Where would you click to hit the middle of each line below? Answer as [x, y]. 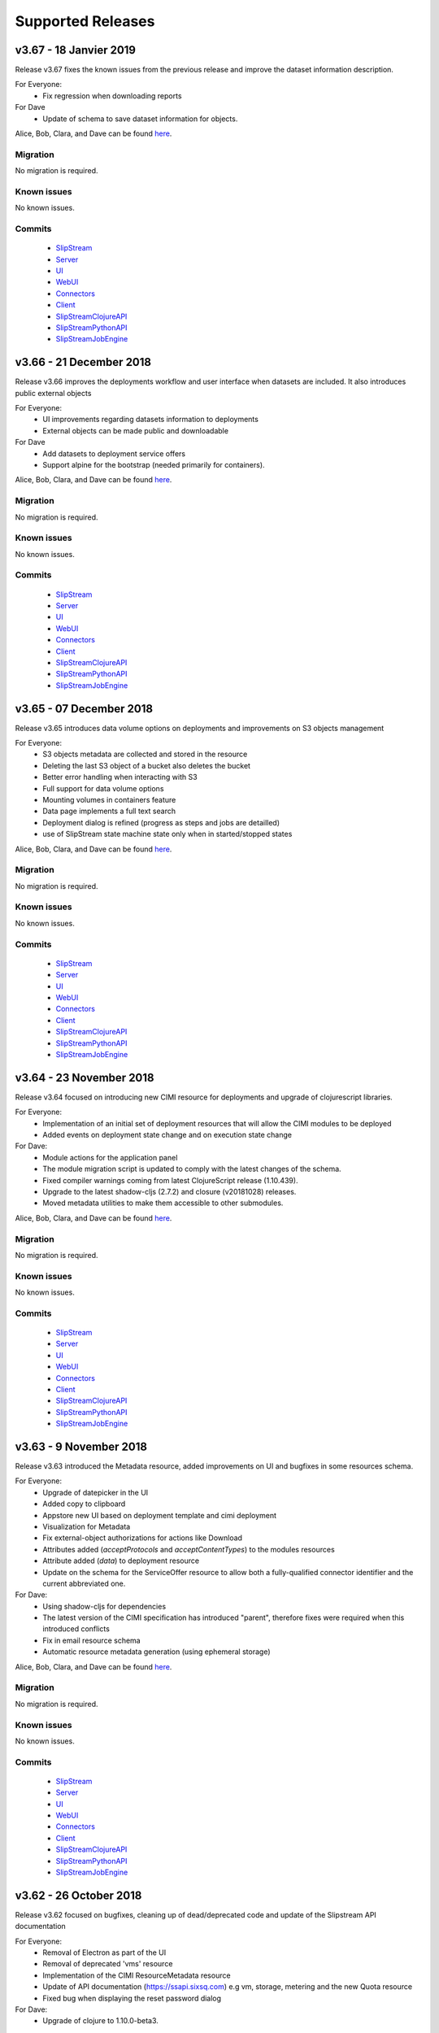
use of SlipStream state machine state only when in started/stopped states [167, 834]
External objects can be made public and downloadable [136, 430]
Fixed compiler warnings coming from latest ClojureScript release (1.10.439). [170, 1180]
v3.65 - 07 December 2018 [84, 709]
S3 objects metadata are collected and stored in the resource [145, 754]
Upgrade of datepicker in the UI [96, 1492]
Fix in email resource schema [92, 1640]
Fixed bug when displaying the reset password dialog [132, 1998]
